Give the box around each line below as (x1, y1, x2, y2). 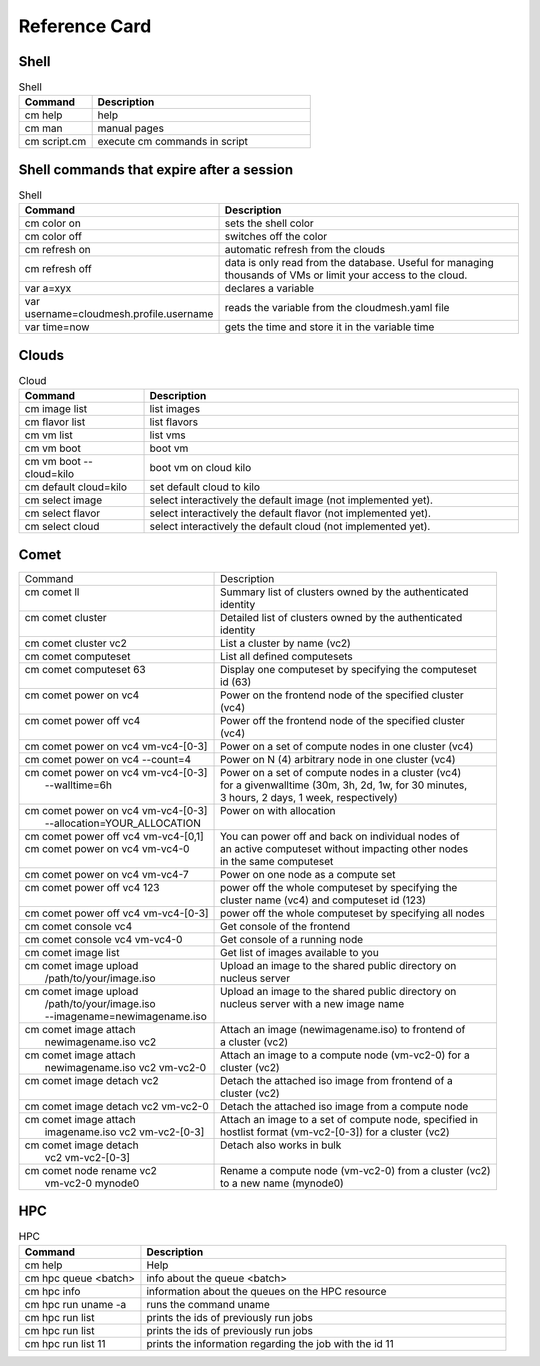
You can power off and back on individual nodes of (220, 829, 460, 843)
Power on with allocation (220, 803, 336, 817)
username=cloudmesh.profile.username (24, 307, 214, 321)
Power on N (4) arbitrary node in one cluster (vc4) (220, 752, 456, 766)
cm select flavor (24, 506, 101, 520)
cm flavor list (24, 415, 86, 429)
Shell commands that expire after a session (18, 161, 294, 178)
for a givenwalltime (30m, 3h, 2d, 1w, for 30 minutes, (220, 778, 468, 792)
